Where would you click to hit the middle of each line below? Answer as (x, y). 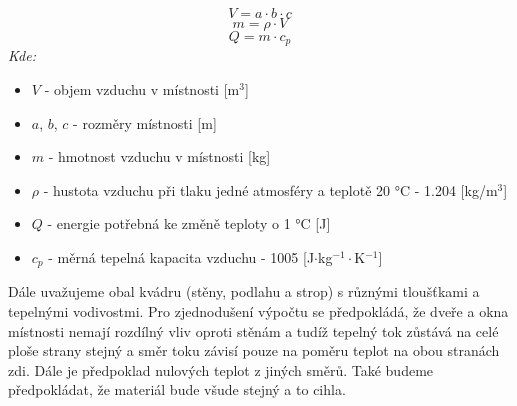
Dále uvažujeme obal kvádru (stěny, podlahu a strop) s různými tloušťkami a (244, 291)
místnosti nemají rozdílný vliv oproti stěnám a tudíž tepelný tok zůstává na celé (253, 330)
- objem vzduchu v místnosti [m (142, 89)
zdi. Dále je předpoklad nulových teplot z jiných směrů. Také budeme (221, 369)
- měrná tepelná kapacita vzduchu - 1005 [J (181, 257)
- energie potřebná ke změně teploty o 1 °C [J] (189, 223)
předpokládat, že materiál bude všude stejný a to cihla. (177, 389)
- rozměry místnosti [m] (145, 122)
